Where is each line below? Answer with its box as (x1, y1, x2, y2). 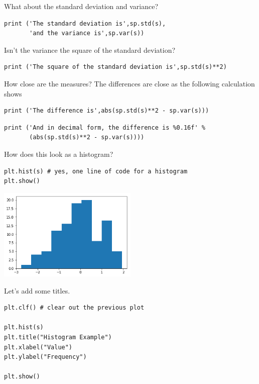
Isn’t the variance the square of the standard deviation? (4, 44, 176, 55)
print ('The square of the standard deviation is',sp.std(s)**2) (4, 63, 227, 71)
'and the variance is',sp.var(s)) (29, 30, 145, 37)
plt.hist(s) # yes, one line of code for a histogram (4, 167, 188, 175)
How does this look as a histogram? (4, 148, 113, 159)
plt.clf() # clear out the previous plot (4, 304, 145, 312)
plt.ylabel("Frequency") (4, 353, 87, 361)
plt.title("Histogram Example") (4, 333, 112, 341)
